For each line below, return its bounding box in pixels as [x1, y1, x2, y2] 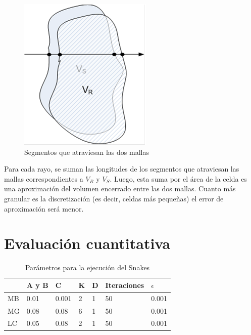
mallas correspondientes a [4, 173, 83, 184]
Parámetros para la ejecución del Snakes [25, 262, 150, 273]
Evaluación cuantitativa [4, 233, 171, 254]
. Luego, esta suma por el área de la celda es [110, 173, 247, 184]
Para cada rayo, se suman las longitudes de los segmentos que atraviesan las [4, 163, 239, 174]
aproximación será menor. [4, 203, 84, 214]
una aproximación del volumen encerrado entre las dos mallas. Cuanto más [4, 183, 236, 194]
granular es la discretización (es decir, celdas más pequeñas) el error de [4, 193, 224, 203]
